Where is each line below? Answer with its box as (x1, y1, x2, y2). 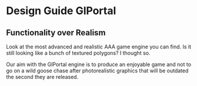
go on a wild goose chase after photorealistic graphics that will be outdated (6, 67, 189, 74)
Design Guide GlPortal (6, 4, 116, 18)
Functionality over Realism (6, 28, 106, 38)
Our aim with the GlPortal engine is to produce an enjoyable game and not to (6, 61, 192, 68)
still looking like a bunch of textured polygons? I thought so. (6, 49, 151, 57)
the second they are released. (6, 74, 79, 80)
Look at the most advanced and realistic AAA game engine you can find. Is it (6, 43, 192, 50)
